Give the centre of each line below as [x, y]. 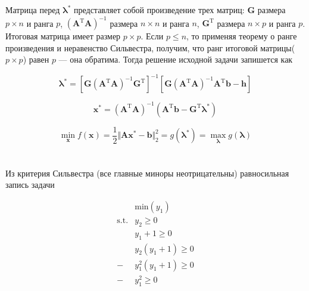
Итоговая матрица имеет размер [63, 36]
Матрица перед [33, 10]
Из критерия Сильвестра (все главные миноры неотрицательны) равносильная [147, 173]
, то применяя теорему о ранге [242, 36]
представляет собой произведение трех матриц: [159, 10]
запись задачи [30, 185]
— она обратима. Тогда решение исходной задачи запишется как [176, 59]
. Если [152, 36]
